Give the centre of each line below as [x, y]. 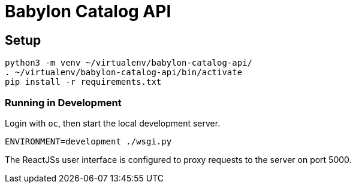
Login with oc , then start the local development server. [113, 123]
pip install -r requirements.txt [83, 82]
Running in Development [63, 102]
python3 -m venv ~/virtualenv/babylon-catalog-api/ [129, 63]
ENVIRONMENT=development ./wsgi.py [88, 141]
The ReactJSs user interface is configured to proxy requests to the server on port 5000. [178, 159]
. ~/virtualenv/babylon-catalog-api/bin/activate [124, 73]
